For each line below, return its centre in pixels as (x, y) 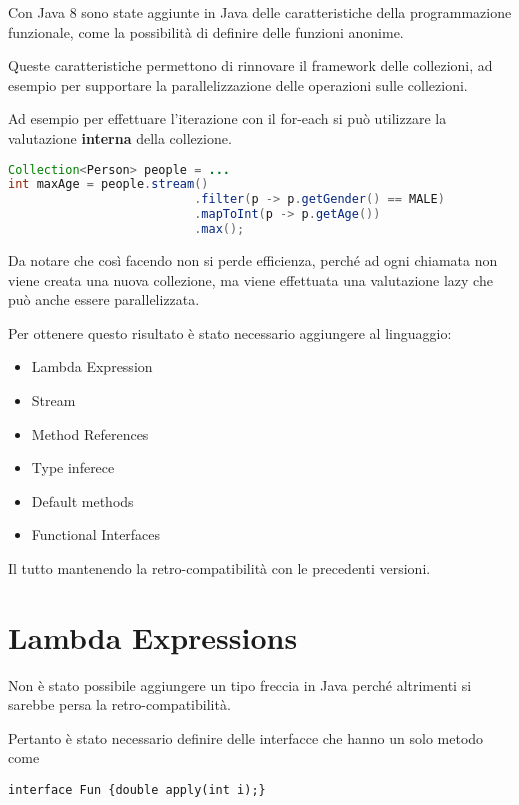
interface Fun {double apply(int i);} (137, 789)
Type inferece (73, 467)
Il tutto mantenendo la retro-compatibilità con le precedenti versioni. (219, 567)
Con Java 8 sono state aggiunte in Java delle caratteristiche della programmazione (260, 12)
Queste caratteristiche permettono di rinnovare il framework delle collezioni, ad (250, 65)
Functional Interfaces (96, 534)
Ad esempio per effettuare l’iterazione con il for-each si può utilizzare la (227, 118)
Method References (90, 433)
